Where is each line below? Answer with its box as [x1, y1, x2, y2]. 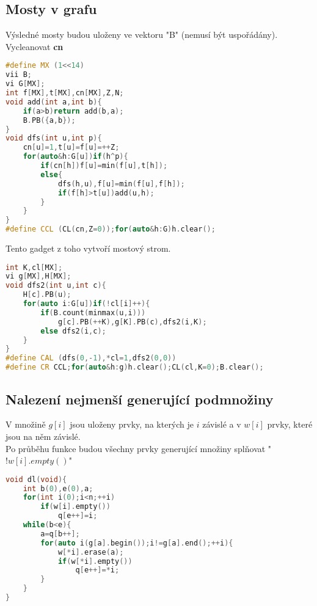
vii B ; [5, 70, 32, 79]
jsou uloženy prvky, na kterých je [70, 418, 194, 431]
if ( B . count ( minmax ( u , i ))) [40, 308, 146, 317]
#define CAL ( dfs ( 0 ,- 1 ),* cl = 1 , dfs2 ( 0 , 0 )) [5, 354, 177, 363]
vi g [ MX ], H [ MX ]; [5, 272, 71, 281]
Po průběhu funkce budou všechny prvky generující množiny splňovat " [5, 442, 272, 454]
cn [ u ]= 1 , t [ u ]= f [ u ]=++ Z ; [23, 143, 120, 152]
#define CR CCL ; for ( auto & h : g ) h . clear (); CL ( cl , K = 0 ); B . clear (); [5, 363, 264, 372]
